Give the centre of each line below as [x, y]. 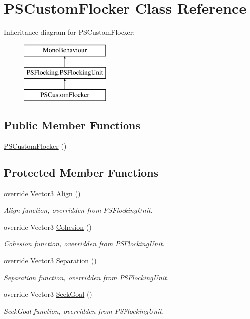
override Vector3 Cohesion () [48, 227]
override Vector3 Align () [42, 193]
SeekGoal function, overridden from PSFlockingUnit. [84, 310]
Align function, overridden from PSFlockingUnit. [78, 210]
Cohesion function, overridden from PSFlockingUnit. [84, 243]
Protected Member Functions [81, 172]
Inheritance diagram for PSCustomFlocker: [70, 32]
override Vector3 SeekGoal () [48, 294]
